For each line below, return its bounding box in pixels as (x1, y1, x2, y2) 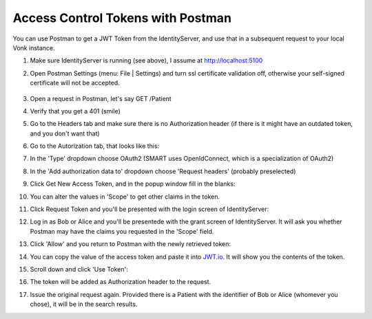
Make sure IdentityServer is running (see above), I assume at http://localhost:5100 (30, 56, 263, 65)
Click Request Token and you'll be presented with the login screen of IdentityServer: (30, 205, 269, 213)
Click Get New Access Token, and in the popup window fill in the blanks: (30, 179, 236, 188)
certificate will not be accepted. (30, 79, 120, 87)
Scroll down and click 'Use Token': (30, 265, 129, 273)
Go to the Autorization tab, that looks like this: (30, 142, 160, 151)
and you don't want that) (30, 129, 100, 137)
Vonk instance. (12, 43, 55, 52)
